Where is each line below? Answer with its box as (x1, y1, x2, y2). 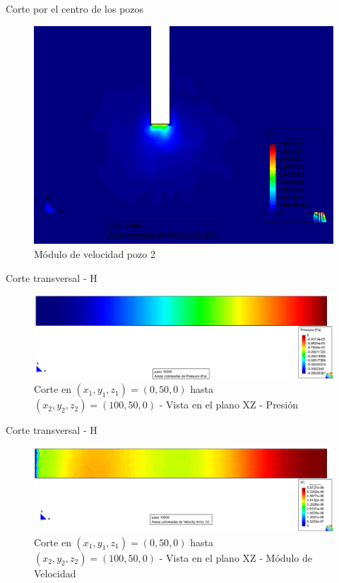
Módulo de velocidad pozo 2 (34, 246, 155, 261)
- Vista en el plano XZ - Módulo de (159, 550, 312, 565)
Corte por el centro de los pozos (6, 1, 144, 16)
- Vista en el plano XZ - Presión (159, 397, 299, 412)
